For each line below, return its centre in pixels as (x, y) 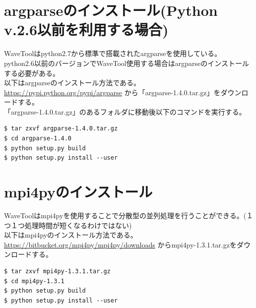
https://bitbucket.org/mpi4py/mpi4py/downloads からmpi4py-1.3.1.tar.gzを (120, 244)
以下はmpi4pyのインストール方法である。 (71, 235)
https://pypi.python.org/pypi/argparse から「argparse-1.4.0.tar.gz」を (112, 92)
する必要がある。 (32, 73)
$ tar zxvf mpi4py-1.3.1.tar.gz (57, 271)
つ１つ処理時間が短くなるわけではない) (68, 225)
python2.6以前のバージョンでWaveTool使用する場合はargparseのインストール (127, 63)
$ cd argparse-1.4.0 (38, 139)
